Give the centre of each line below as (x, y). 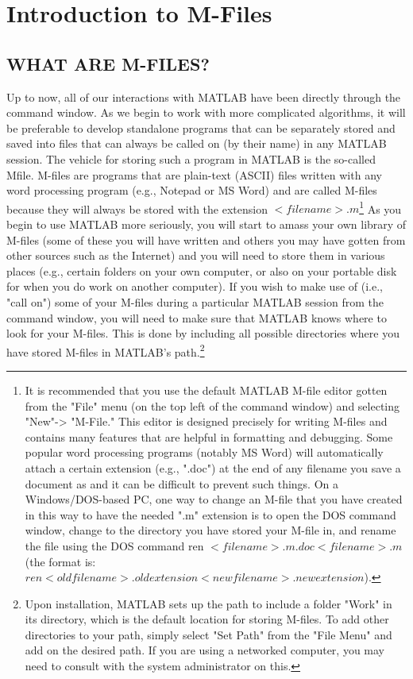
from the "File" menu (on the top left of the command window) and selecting (212, 405)
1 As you (380, 207)
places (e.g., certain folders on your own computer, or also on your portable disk (202, 270)
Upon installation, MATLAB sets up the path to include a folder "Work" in (208, 603)
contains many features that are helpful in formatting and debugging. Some (209, 436)
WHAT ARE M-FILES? (108, 63)
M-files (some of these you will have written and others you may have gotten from (206, 239)
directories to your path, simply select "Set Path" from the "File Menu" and (208, 634)
